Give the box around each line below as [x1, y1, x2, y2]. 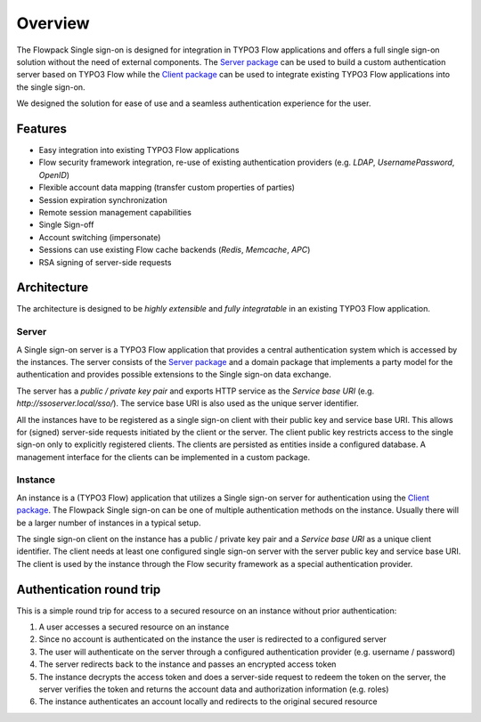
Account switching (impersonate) [38, 231, 161, 242]
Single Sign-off [38, 219, 94, 231]
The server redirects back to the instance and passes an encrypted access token [38, 659, 337, 669]
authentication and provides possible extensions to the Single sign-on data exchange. [16, 369, 331, 380]
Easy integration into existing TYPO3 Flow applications [38, 145, 240, 156]
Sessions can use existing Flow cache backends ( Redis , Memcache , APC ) [38, 245, 311, 256]
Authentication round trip [16, 581, 161, 596]
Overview [16, 13, 90, 33]
